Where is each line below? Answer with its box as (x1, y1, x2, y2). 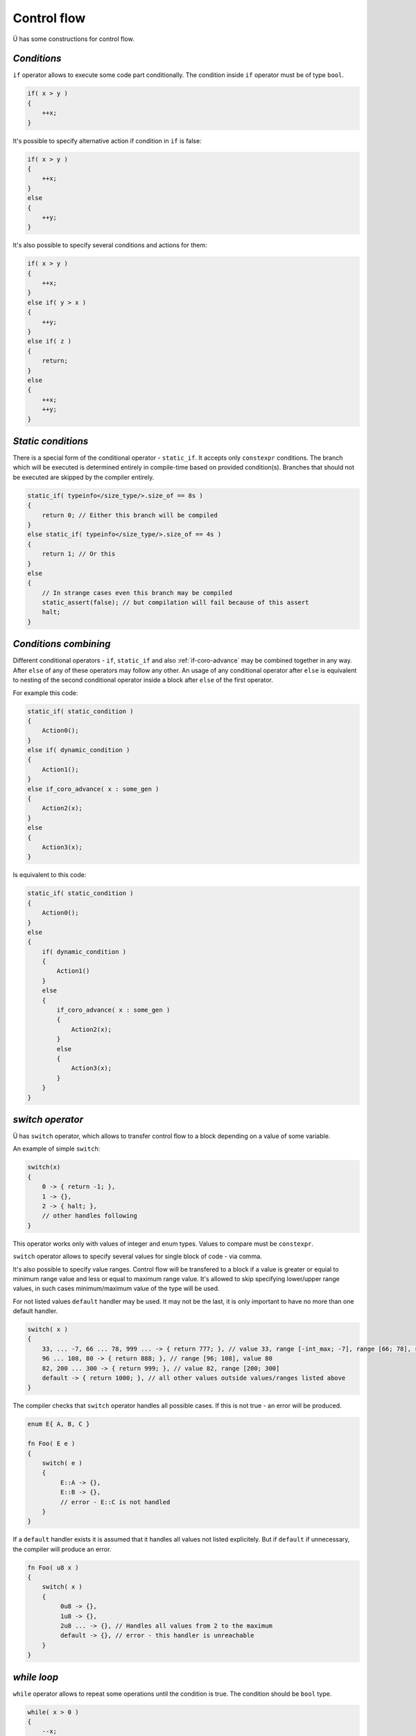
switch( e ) (42, 1459, 83, 1467)
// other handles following (42, 1212, 138, 1220)
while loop (12, 1671, 59, 1683)
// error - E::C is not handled (60, 1498, 171, 1506)
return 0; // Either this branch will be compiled (42, 511, 218, 519)
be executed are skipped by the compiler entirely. (12, 473, 155, 481)
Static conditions (12, 435, 89, 447)
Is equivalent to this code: (12, 871, 87, 879)
